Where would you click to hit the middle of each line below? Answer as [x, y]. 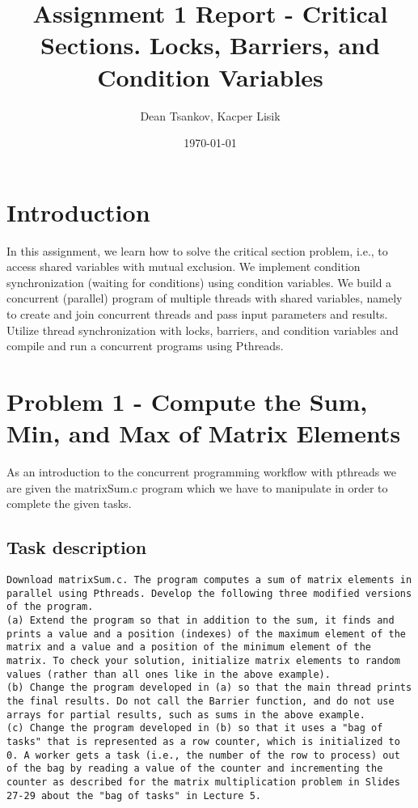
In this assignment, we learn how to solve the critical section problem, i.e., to [197, 250]
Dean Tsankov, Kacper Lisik [210, 115]
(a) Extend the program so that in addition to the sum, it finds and [201, 621]
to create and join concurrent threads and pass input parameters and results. [197, 314]
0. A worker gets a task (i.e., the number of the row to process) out [203, 755]
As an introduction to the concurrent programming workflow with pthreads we [201, 472]
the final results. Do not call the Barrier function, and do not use [201, 701]
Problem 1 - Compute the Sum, [187, 401]
